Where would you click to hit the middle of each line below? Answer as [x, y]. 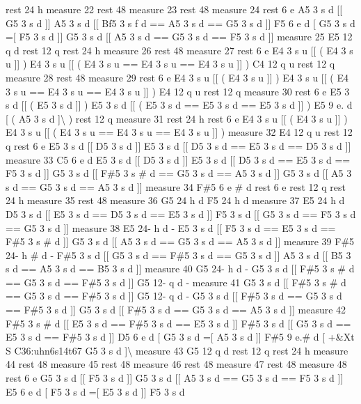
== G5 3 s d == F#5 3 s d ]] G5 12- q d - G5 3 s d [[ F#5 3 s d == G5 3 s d [174, 296]
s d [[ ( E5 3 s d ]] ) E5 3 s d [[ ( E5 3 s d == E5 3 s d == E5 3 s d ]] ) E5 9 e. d [179, 105]
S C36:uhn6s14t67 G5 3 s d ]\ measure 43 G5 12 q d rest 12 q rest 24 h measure [177, 350]
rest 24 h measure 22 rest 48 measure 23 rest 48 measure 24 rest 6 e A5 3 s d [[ [174, 9]
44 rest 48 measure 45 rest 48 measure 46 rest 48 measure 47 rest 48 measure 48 [176, 364]
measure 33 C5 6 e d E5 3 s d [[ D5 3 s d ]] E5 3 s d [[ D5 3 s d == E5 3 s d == [178, 159]
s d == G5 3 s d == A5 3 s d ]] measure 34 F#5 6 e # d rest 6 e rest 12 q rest [176, 186]
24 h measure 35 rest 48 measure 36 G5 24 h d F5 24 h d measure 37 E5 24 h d [175, 200]
